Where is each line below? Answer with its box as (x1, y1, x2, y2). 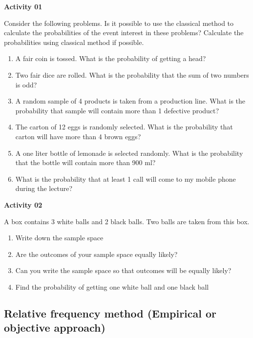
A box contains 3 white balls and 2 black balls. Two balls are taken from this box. (4, 216, 250, 226)
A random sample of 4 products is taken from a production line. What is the (15, 96, 246, 106)
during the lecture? (15, 183, 73, 193)
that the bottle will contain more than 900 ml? (15, 157, 156, 168)
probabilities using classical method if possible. (4, 37, 144, 47)
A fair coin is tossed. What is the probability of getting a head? (15, 53, 206, 63)
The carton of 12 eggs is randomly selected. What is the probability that (15, 122, 233, 132)
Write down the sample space (15, 232, 104, 243)
